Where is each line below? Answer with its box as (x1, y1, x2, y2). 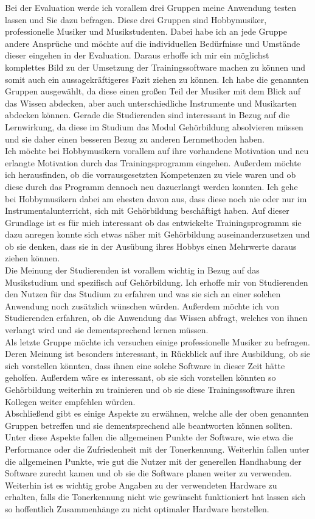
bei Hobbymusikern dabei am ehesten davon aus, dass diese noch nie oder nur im (5, 192, 307, 205)
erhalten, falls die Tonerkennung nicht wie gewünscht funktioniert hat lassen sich (5, 490, 306, 503)
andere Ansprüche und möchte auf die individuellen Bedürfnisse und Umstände (5, 37, 300, 49)
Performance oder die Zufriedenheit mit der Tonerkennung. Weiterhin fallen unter (5, 442, 310, 455)
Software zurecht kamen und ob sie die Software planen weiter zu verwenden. (5, 467, 292, 479)
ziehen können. (5, 252, 60, 264)
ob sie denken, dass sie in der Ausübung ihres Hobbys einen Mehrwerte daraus (5, 239, 297, 252)
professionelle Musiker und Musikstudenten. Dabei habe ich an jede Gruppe (5, 25, 288, 38)
